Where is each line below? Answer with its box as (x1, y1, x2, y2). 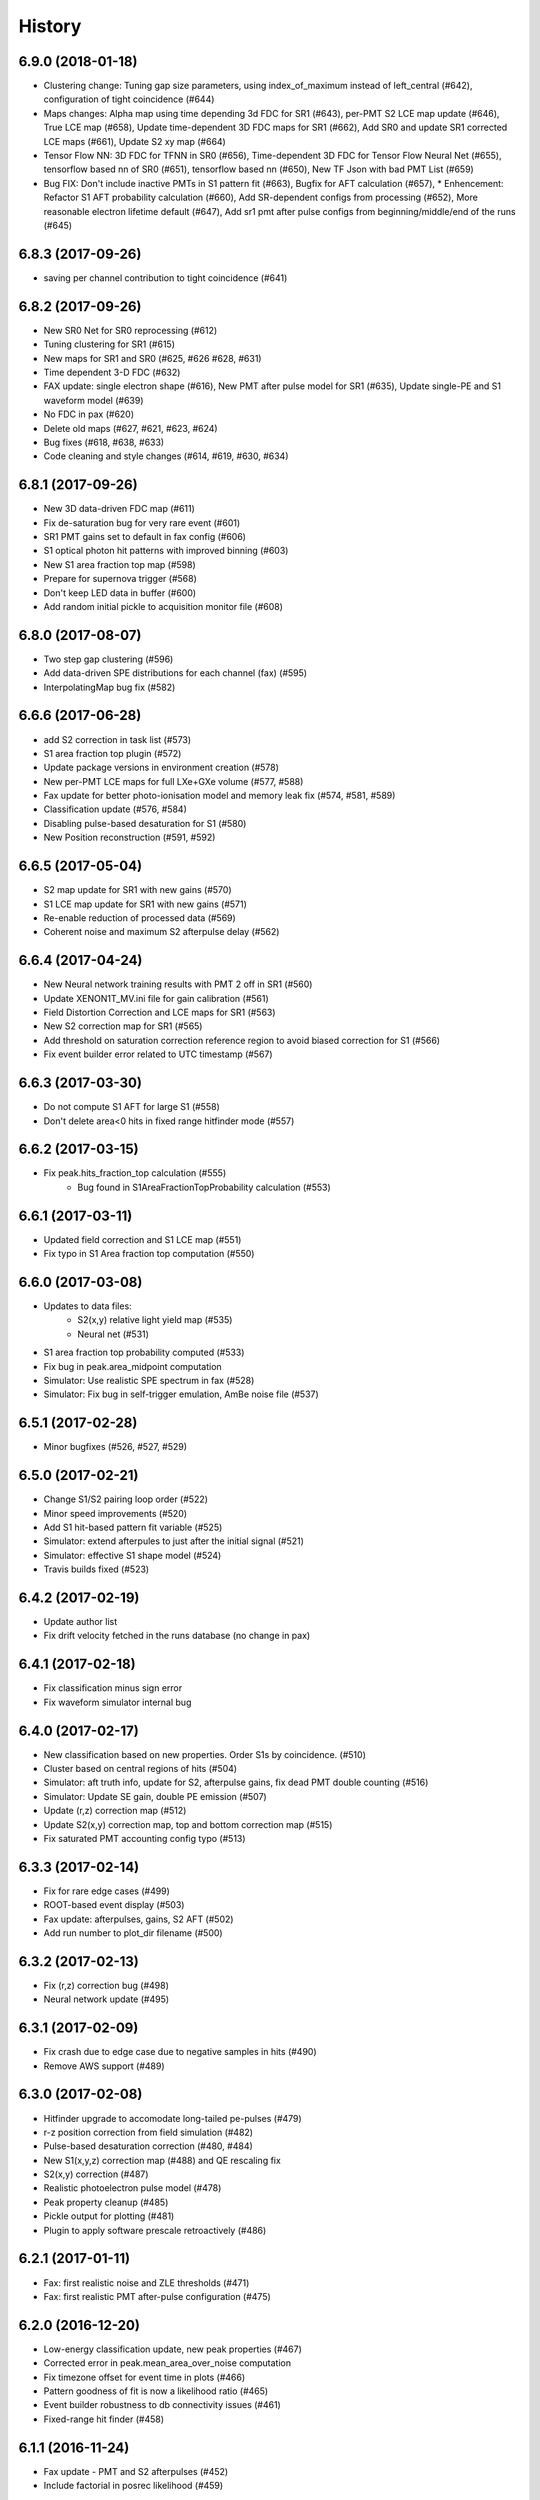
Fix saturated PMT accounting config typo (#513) (43, 1832, 246, 1844)
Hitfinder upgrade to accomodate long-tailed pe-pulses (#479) (43, 2112, 302, 2124)
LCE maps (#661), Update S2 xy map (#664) (43, 135, 227, 147)
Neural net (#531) (77, 1328, 150, 1340)
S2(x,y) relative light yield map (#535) (77, 1314, 233, 1326)
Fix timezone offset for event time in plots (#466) (43, 2371, 246, 2383)
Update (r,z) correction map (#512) (43, 1805, 187, 1817)
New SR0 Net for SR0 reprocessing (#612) (43, 324, 218, 336)
